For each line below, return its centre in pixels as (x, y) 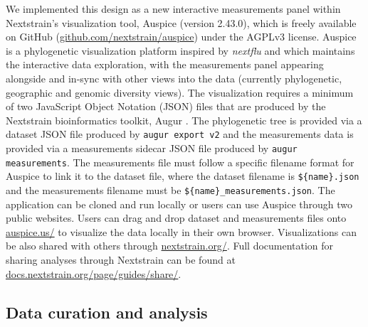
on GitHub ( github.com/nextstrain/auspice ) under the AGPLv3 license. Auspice (181, 37)
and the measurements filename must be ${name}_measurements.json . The (170, 189)
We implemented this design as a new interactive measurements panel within (173, 9)
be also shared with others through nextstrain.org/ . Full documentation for (170, 246)
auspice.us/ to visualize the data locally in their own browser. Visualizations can (181, 231)
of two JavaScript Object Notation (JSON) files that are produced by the (166, 106)
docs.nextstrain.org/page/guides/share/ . (94, 273)
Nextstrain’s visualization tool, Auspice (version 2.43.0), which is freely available (181, 22)
